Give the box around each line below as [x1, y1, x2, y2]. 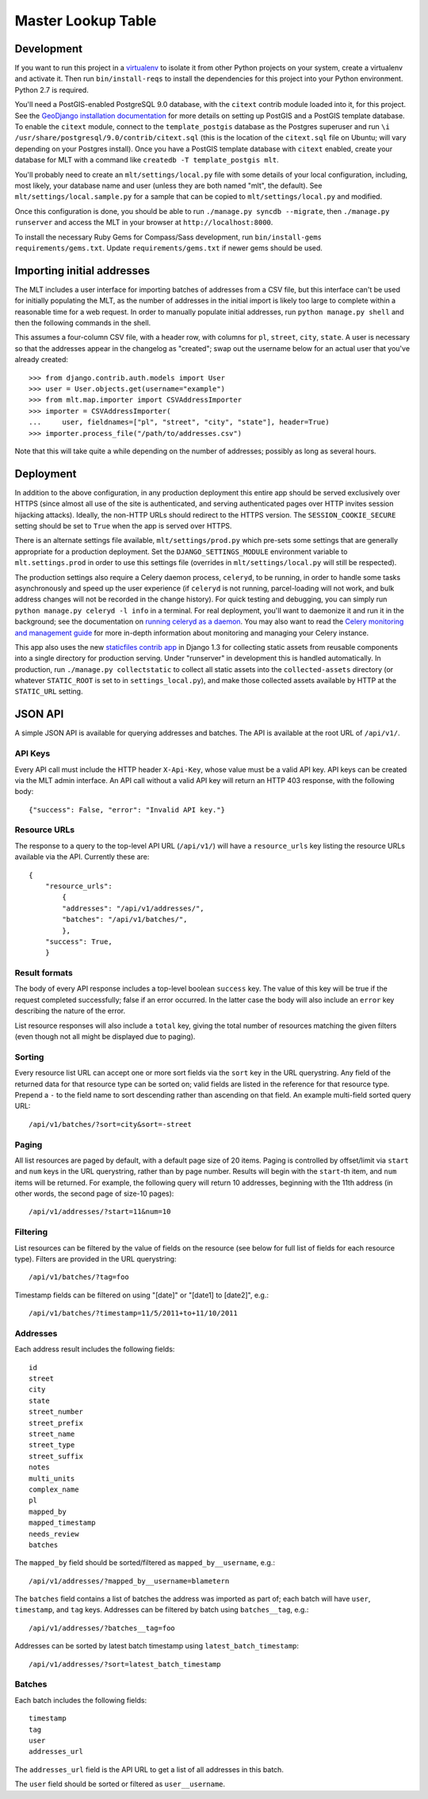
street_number [29, 1407, 83, 1416]
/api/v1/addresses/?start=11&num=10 [29, 1207, 171, 1217]
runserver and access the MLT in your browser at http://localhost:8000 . [14, 218, 273, 227]
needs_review [29, 1530, 79, 1538]
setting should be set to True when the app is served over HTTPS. [14, 521, 232, 530]
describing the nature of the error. [14, 1006, 126, 1016]
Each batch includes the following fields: [14, 1695, 147, 1705]
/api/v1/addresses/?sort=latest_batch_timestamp [29, 1660, 221, 1668]
